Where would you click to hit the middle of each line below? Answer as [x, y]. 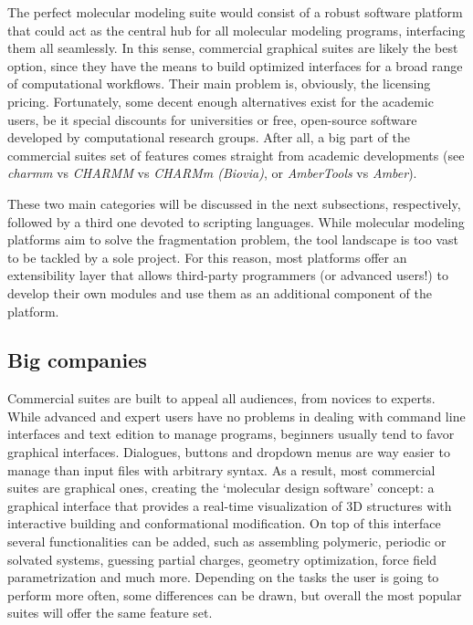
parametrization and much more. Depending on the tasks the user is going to [223, 577]
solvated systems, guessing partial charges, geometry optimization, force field [222, 559]
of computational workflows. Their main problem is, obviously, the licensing [219, 83]
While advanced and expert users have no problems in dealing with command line [236, 416]
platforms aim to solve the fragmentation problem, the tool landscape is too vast [233, 240]
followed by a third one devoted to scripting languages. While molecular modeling [236, 221]
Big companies [77, 360]
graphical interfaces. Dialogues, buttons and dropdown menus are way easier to [229, 452]
